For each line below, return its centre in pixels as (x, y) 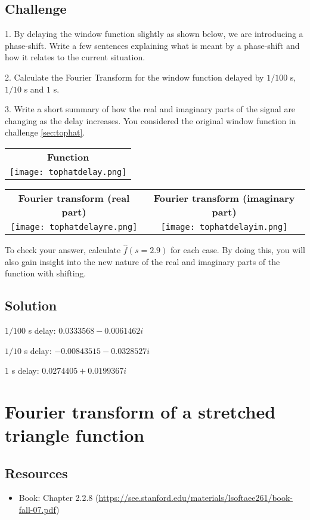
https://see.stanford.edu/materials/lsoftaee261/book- (196, 498)
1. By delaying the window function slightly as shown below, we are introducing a (154, 34)
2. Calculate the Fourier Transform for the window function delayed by (134, 77)
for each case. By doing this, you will (238, 249)
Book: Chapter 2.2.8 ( (59, 498)
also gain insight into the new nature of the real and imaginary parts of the (142, 261)
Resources (36, 473)
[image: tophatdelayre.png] (74, 227)
